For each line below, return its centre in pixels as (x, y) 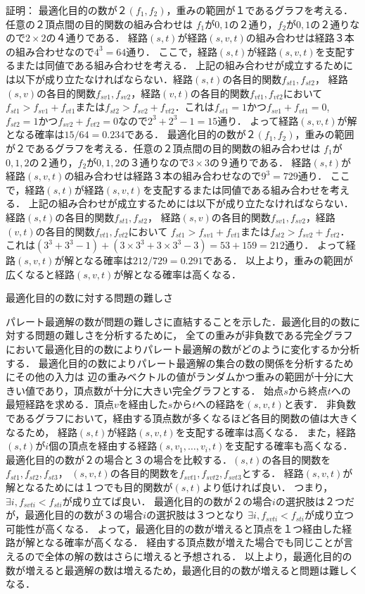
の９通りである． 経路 (261, 162)
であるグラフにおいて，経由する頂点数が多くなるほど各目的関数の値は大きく (182, 418)
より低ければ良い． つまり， (268, 487)
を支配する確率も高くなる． (289, 446)
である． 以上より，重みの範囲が (278, 260)
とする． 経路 (273, 473)
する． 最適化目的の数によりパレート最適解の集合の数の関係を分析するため (180, 363)
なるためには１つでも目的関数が (99, 487)
